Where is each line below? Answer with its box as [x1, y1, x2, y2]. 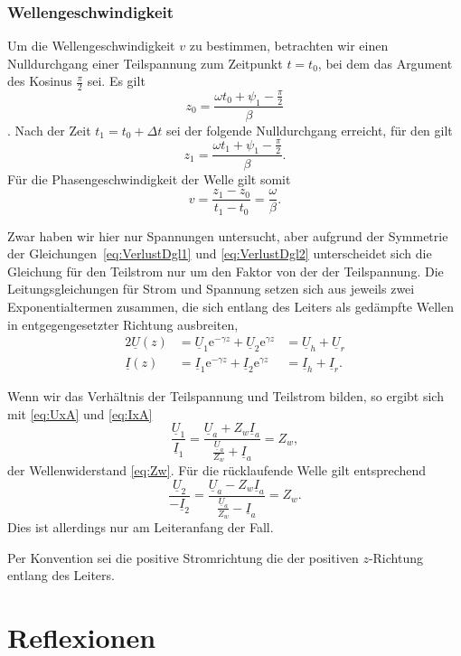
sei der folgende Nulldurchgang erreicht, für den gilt [165, 120, 453, 139]
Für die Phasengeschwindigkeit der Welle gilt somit [7, 169, 291, 188]
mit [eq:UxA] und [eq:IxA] [7, 404, 153, 423]
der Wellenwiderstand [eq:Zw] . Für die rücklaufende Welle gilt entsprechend [7, 461, 427, 480]
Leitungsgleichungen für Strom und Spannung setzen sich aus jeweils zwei [7, 279, 415, 298]
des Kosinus [7, 71, 72, 90]
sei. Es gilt [87, 71, 146, 90]
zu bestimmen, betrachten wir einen [189, 36, 389, 55]
